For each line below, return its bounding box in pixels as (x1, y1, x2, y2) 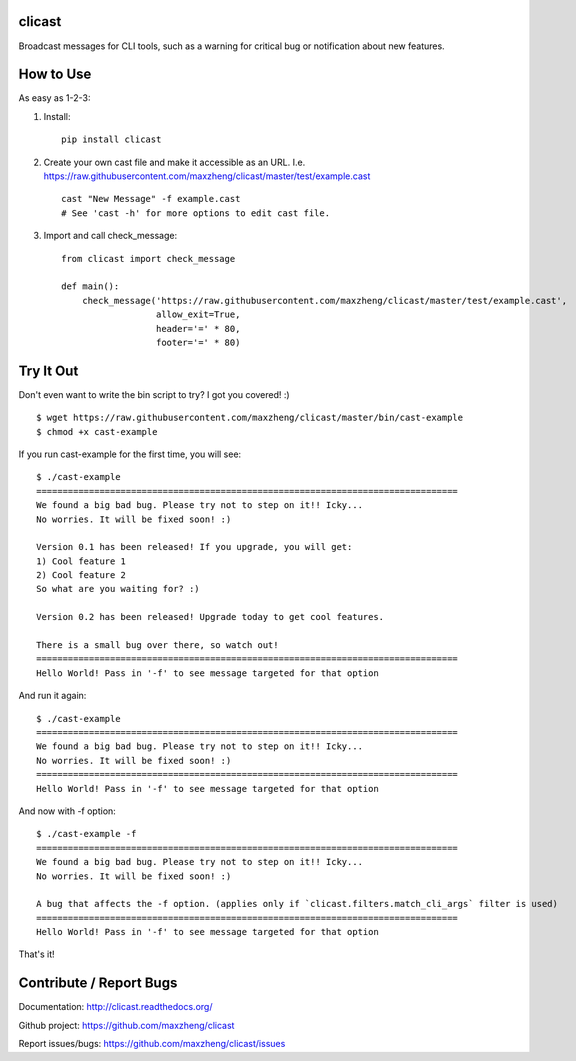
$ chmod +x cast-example (36, 426, 158, 437)
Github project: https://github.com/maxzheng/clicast (18, 1019, 235, 1031)
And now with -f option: (18, 805, 117, 817)
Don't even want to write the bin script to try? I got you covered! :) (18, 388, 290, 400)
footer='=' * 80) (155, 336, 241, 348)
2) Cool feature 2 (36, 570, 127, 581)
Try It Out (18, 362, 79, 379)
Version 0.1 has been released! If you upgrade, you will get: (36, 541, 353, 553)
